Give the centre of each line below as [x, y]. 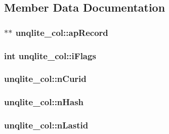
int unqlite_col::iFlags [50, 55]
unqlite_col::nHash [44, 102]
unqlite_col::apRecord [62, 32]
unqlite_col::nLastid [46, 125]
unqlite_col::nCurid [45, 79]
